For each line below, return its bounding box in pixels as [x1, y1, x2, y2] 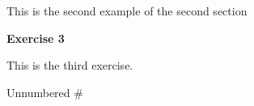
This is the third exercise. [6, 57, 133, 74]
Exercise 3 [6, 29, 65, 46]
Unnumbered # [6, 83, 83, 100]
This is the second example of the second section [6, 2, 248, 19]
